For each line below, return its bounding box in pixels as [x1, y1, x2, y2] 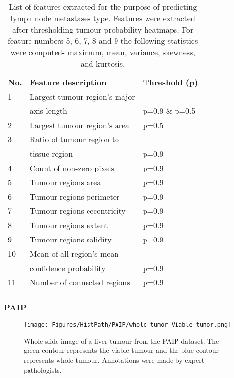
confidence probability [29, 262, 106, 274]
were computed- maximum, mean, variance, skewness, [10, 46, 195, 58]
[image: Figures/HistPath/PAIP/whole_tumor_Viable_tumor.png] [24, 321, 232, 329]
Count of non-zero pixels [29, 162, 114, 173]
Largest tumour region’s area [29, 119, 130, 131]
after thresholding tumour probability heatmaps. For [12, 24, 194, 35]
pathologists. [24, 364, 62, 375]
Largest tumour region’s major [29, 91, 135, 102]
